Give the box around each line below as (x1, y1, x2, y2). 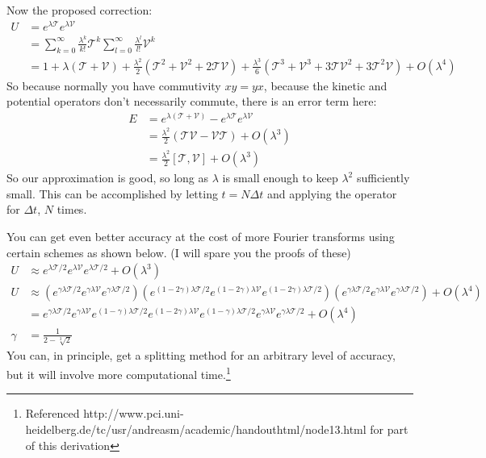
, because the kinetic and (263, 77, 388, 94)
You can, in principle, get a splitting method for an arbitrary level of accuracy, (6, 347, 396, 364)
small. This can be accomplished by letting (6, 185, 218, 202)
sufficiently (356, 169, 410, 186)
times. (57, 201, 87, 218)
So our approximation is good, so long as (6, 169, 208, 186)
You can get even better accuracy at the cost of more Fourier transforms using (6, 227, 395, 244)
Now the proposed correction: (6, 2, 153, 18)
